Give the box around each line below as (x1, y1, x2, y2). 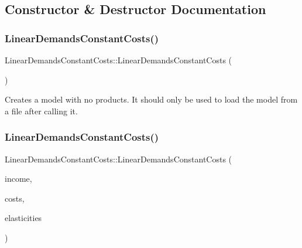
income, (5, 172, 32, 185)
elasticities (5, 212, 42, 224)
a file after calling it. (5, 104, 78, 117)
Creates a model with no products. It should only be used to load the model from (5, 93, 298, 106)
